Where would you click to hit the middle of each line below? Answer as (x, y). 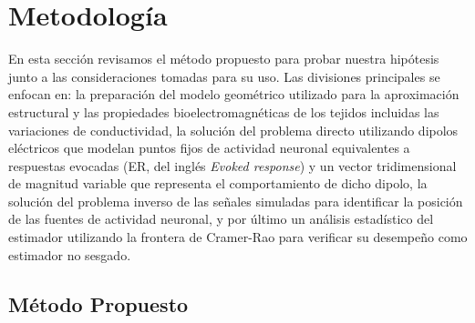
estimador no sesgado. (70, 254)
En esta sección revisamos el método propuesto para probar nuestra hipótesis (224, 59)
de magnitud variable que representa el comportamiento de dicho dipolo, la (218, 183)
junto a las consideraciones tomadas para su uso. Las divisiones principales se (224, 76)
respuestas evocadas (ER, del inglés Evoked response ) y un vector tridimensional (232, 165)
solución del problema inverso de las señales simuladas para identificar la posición (236, 201)
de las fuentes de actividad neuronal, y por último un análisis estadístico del (221, 219)
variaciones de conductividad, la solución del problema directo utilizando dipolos (233, 130)
